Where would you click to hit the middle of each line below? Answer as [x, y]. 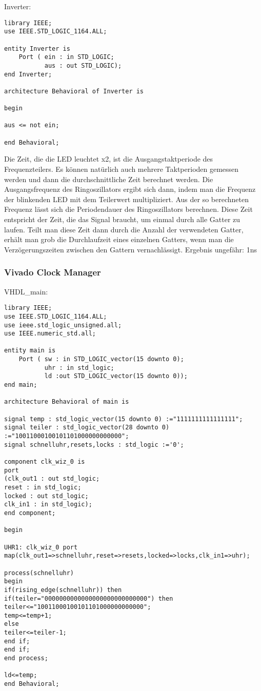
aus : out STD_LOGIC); [83, 65]
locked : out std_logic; [46, 496]
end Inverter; [28, 74]
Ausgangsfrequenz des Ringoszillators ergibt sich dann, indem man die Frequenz [130, 189]
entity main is [30, 351]
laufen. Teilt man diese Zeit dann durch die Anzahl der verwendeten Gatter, [124, 229]
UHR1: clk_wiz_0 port [41, 547]
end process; [26, 658]
